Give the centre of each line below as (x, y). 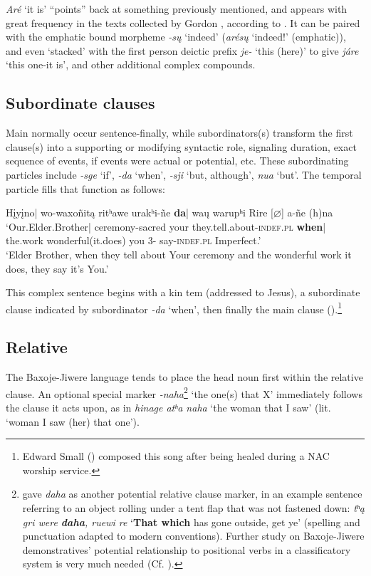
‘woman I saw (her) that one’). (73, 421)
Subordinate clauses (80, 103)
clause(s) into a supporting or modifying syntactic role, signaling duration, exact (181, 146)
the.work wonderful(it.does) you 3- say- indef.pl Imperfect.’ (134, 240)
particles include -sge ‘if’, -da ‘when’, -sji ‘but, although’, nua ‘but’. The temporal (184, 174)
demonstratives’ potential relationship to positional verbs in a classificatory (187, 549)
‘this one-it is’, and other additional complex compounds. (131, 64)
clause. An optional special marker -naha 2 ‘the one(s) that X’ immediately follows (184, 392)
